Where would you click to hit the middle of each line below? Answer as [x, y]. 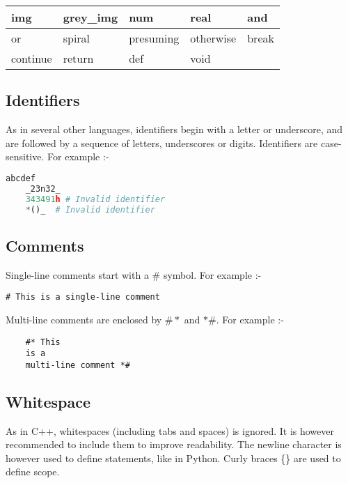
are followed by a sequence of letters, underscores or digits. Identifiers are [162, 143]
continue [32, 58]
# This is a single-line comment [83, 297]
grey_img [90, 17]
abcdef [21, 178]
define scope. [33, 472]
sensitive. [25, 156]
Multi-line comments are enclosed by [84, 319]
